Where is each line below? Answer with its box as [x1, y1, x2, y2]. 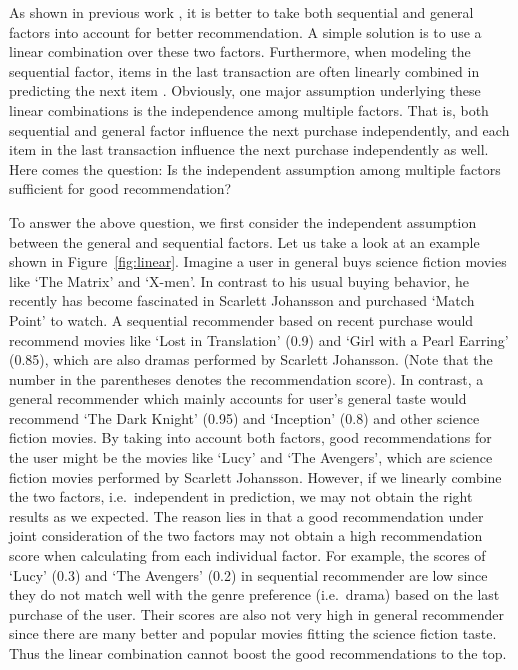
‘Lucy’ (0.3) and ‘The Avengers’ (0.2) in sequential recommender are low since [9, 564, 488, 585]
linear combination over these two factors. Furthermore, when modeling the [9, 41, 471, 62]
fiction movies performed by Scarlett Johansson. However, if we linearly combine [9, 466, 502, 487]
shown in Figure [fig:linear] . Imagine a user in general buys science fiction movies [9, 251, 507, 272]
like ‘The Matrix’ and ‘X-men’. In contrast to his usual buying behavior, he [9, 270, 470, 291]
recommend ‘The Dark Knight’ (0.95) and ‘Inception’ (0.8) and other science [9, 407, 480, 428]
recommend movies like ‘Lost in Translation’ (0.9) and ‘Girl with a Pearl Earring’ [9, 329, 509, 350]
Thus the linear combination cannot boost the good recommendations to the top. [9, 643, 507, 663]
